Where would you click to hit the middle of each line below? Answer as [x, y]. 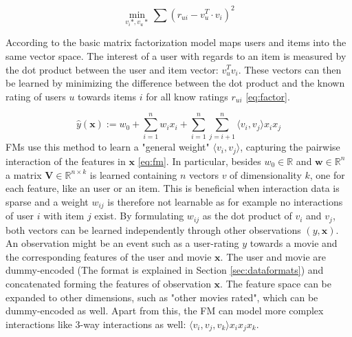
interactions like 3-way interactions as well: [96, 324]
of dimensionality [266, 174]
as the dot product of [247, 216]
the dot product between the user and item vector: [112, 69]
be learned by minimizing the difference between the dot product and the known [175, 83]
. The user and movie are [273, 256]
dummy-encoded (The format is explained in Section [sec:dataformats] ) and [165, 270]
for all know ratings [187, 96]
